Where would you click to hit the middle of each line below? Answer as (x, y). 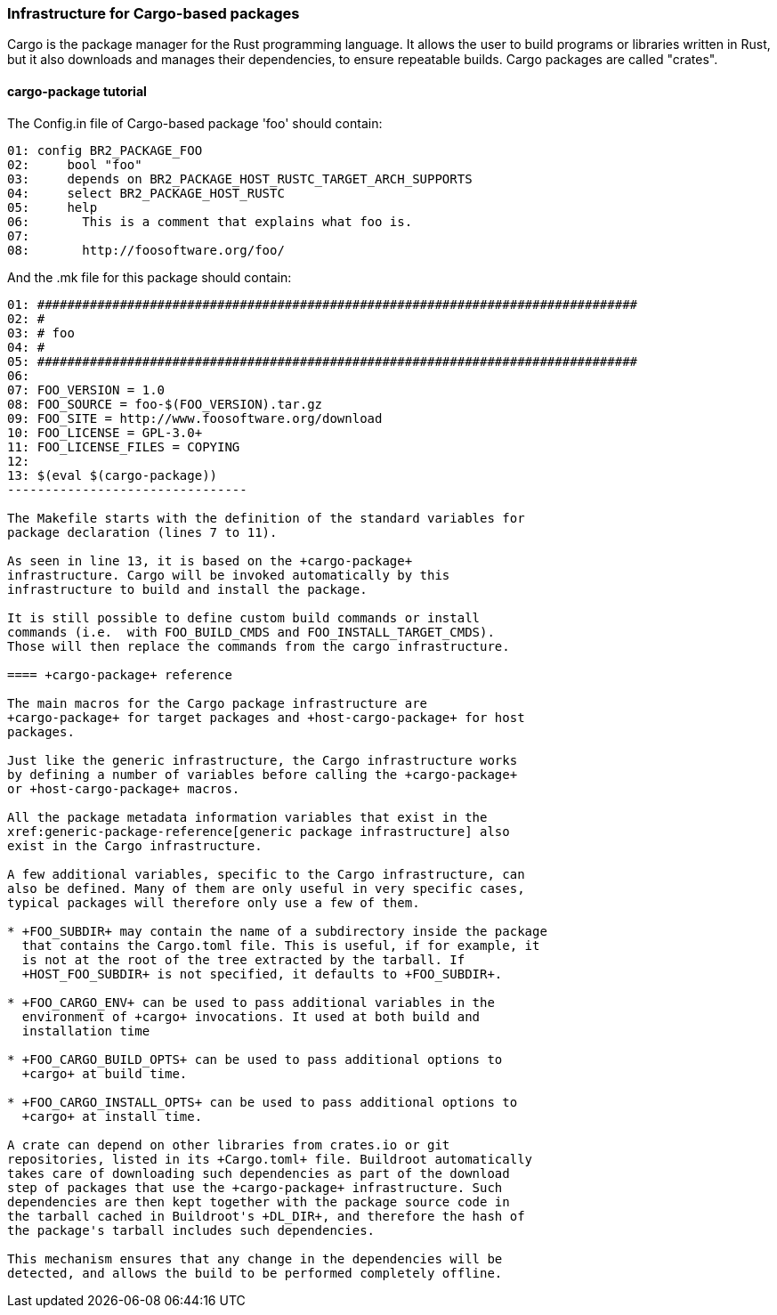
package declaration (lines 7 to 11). (142, 532)
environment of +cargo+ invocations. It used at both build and (251, 1016)
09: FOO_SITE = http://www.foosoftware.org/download (195, 418)
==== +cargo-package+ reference (120, 674)
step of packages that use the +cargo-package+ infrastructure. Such (255, 1187)
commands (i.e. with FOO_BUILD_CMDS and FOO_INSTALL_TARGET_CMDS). (251, 632)
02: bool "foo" (75, 164)
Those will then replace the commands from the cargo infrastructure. (259, 646)
